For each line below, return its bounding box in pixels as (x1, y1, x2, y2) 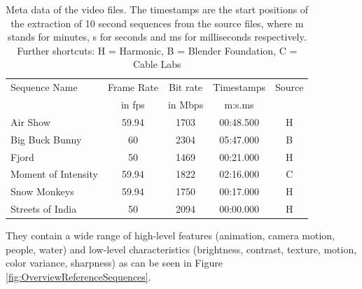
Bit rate (169, 80, 203, 94)
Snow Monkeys (11, 184, 74, 199)
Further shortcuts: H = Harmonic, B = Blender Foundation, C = (17, 43, 298, 57)
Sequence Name (11, 80, 78, 94)
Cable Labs (132, 57, 181, 71)
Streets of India (11, 202, 77, 216)
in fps (120, 97, 145, 112)
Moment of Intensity (11, 167, 98, 181)
